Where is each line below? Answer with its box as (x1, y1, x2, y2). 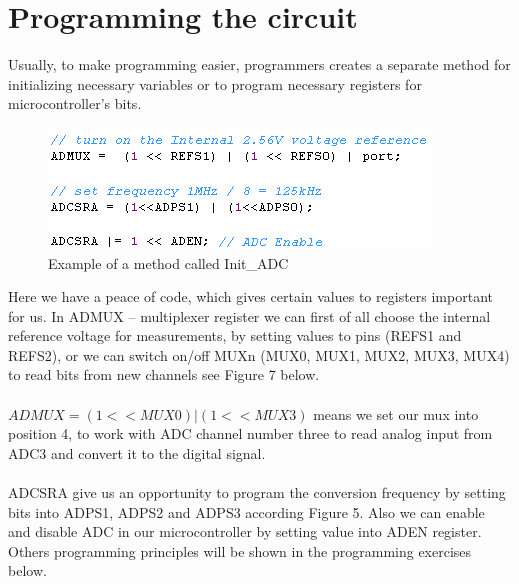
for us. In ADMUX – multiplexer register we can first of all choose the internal (8, 305, 491, 326)
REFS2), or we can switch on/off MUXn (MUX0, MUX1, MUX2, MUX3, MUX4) (8, 344, 510, 365)
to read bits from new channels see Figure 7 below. (8, 364, 320, 385)
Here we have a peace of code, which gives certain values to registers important (8, 286, 493, 307)
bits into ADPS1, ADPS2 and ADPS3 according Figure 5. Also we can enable (8, 501, 485, 522)
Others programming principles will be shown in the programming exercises (8, 540, 472, 561)
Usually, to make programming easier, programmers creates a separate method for (8, 54, 511, 75)
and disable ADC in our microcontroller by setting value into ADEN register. (8, 521, 482, 542)
